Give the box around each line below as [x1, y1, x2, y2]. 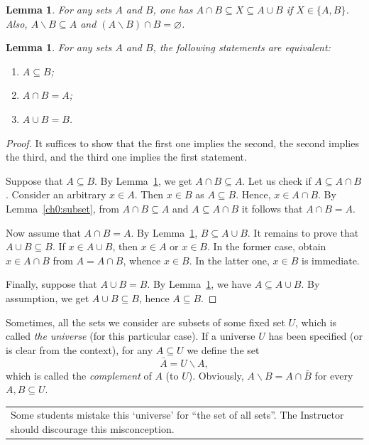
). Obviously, [188, 368, 244, 382]
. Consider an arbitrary [6, 187, 106, 202]
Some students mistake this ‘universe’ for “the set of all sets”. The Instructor [11, 407, 344, 422]
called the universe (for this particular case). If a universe [6, 328, 255, 343]
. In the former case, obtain [207, 239, 326, 254]
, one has [153, 2, 193, 16]
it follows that [241, 200, 303, 215]
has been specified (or [268, 328, 363, 343]
